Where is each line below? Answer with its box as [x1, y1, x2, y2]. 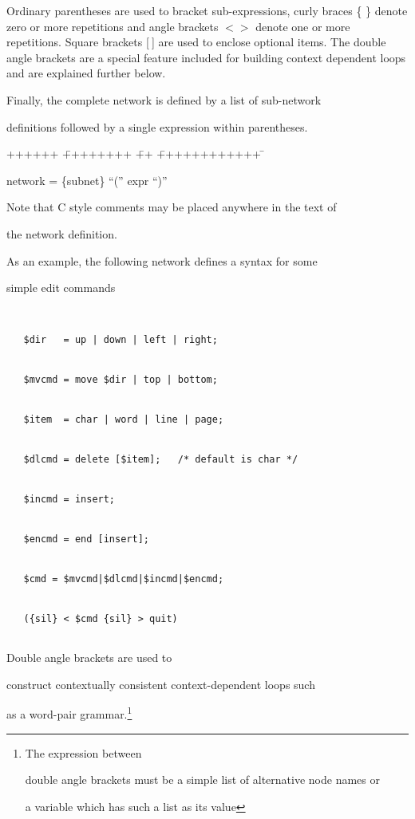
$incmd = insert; [23, 493, 116, 505]
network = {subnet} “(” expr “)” [6, 171, 168, 188]
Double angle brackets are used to [6, 649, 172, 666]
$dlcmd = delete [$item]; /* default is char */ [23, 453, 298, 465]
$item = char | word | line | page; [23, 413, 224, 425]
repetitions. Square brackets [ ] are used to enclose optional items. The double [6, 33, 386, 50]
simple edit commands [6, 279, 116, 296]
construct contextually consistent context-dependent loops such [6, 675, 315, 692]
